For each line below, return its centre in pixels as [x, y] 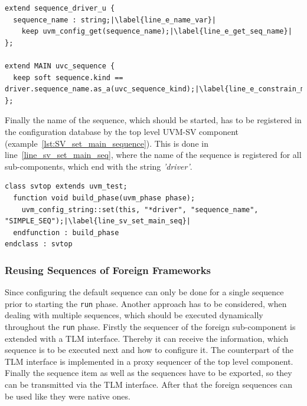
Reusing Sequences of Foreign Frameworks [108, 270]
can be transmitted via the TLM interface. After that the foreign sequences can [149, 384]
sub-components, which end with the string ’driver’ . [99, 166]
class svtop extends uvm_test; [66, 187]
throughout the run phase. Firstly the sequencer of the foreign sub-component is [150, 326]
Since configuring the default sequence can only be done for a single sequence [144, 292]
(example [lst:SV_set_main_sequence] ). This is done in [107, 143]
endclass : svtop [39, 244]
